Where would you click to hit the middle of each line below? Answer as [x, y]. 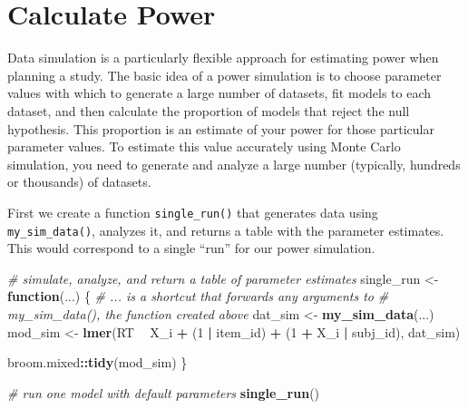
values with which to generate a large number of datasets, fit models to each [219, 93]
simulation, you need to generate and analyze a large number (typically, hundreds [234, 164]
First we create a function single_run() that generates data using [193, 212]
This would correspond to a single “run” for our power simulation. [191, 248]
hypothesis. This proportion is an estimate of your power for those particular [221, 128]
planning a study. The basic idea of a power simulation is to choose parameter [224, 75]
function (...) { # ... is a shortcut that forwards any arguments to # [198, 296]
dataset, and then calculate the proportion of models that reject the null [209, 110]
